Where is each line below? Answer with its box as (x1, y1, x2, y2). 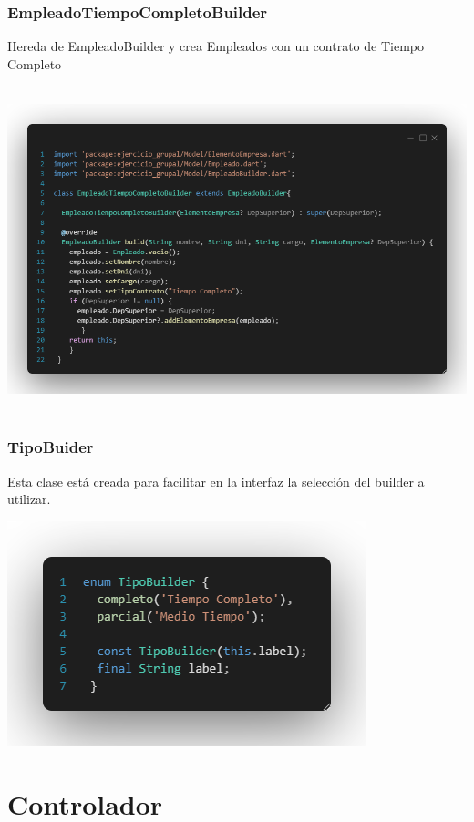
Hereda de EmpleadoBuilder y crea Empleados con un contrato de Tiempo (7, 36, 424, 56)
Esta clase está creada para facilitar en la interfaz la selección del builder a (7, 471, 425, 490)
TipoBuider (7, 436, 94, 458)
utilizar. (7, 489, 51, 509)
